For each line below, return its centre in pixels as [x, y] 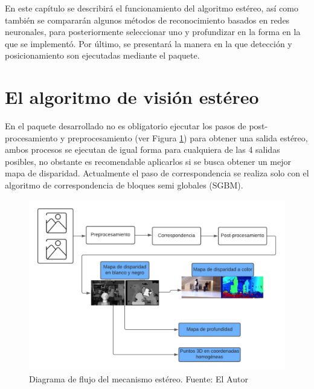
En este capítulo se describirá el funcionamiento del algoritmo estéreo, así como [152, 8]
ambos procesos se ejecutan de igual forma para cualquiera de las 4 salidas [143, 149]
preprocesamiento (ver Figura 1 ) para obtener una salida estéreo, [187, 137]
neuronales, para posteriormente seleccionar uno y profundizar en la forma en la [153, 32]
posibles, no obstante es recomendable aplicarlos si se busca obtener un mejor [148, 161]
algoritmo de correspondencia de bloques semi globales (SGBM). [124, 185]
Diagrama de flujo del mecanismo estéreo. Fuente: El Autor [139, 378]
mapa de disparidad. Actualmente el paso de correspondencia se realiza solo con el [157, 173]
